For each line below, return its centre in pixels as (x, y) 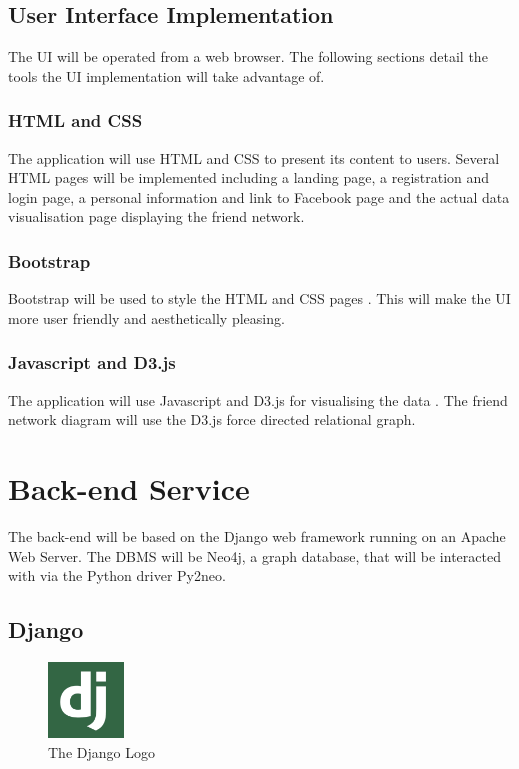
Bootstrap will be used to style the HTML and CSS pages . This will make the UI (259, 298)
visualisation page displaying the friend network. (156, 216)
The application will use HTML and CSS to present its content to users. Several (254, 157)
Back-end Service (129, 487)
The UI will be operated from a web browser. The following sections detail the (248, 56)
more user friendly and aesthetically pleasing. (146, 317)
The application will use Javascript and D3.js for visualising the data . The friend (258, 399)
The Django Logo (101, 751)
